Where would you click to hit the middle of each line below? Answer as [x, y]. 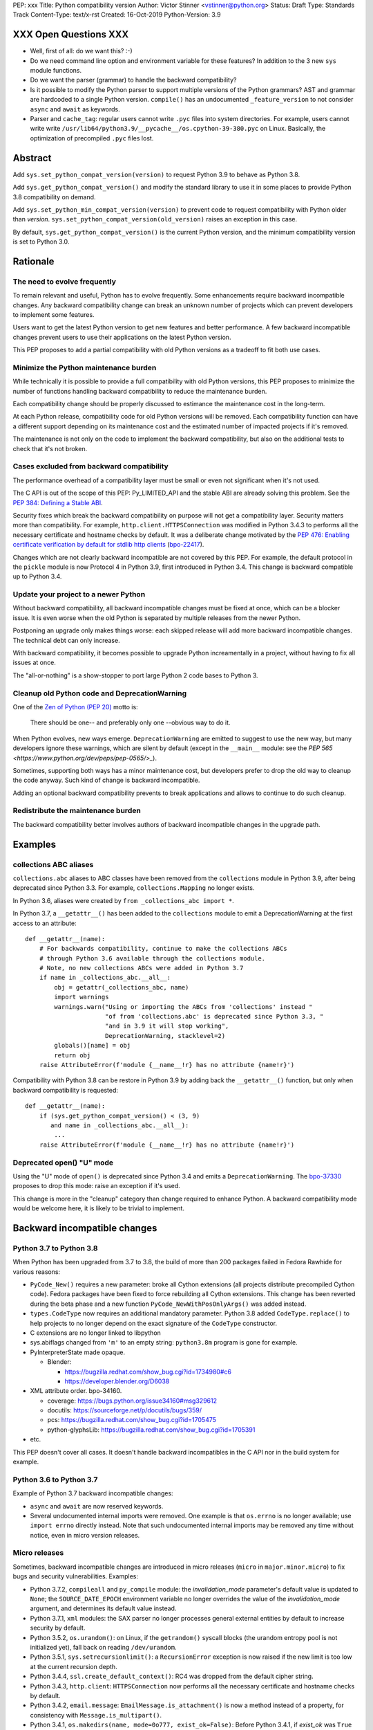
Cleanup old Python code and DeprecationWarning [100, 693]
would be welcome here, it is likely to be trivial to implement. [98, 1208]
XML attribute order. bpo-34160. [76, 1391]
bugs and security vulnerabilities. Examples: [75, 1576]
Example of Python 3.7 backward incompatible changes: [93, 1493]
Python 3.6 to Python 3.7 [55, 1479]
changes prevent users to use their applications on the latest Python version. [122, 337]
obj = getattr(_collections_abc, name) [122, 987]
